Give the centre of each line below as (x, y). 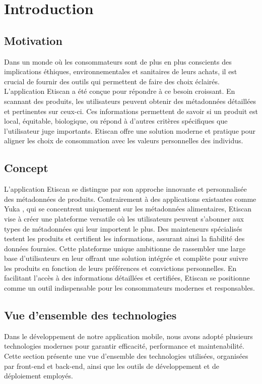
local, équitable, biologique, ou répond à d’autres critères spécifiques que (116, 121)
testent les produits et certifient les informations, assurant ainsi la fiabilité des (124, 238)
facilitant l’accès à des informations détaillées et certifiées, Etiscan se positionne (127, 278)
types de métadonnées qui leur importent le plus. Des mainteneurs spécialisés (123, 228)
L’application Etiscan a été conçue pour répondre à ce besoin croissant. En (120, 91)
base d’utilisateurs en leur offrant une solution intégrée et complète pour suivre (126, 258)
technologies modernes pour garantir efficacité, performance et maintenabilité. (124, 346)
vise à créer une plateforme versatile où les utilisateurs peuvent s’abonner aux (124, 218)
